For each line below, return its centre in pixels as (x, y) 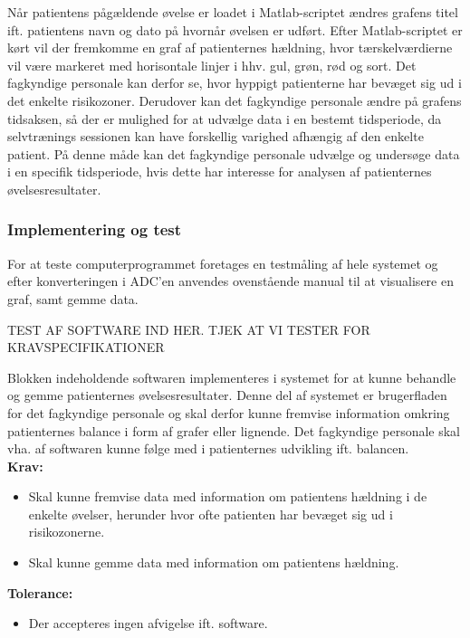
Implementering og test (95, 229)
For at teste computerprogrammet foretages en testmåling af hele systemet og (223, 263)
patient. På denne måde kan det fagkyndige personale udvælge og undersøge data (234, 153)
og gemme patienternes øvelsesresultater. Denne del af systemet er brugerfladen (227, 395)
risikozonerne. (67, 532)
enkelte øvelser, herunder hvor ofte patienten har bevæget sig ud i (211, 514)
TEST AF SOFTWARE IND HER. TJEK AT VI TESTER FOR (189, 329)
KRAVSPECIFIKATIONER (86, 347)
